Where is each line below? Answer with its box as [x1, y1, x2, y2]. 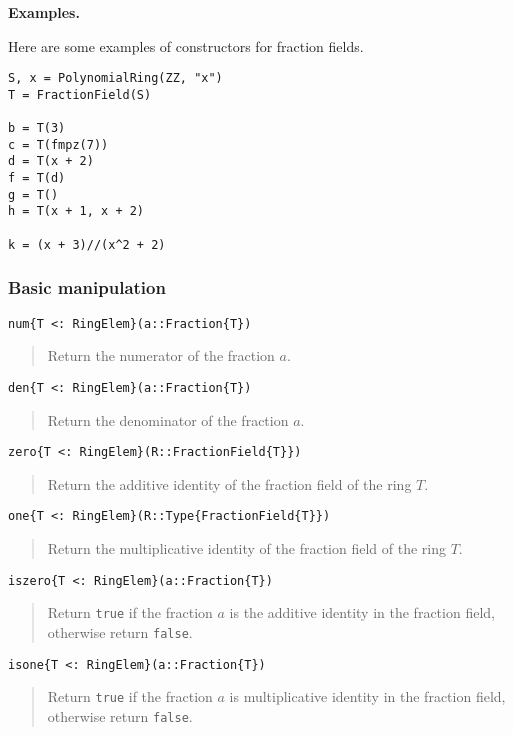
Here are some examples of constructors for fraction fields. [8, 35, 364, 56]
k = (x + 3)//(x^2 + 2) [8, 237, 166, 252]
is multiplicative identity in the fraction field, [229, 686, 506, 707]
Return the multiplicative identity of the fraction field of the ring [47, 538, 446, 559]
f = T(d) [8, 171, 66, 186]
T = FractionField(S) [8, 87, 152, 102]
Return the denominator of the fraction [47, 409, 289, 430]
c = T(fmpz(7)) [8, 137, 109, 152]
